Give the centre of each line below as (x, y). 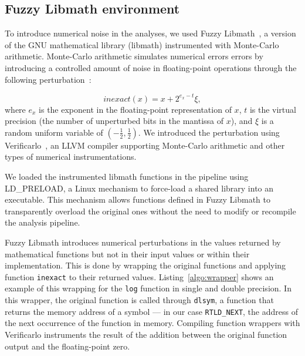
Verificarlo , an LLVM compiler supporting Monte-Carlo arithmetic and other (145, 145)
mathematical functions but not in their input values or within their (127, 253)
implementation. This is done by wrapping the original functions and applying (145, 265)
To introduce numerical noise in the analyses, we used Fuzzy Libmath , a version (150, 33)
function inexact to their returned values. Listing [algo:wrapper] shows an (139, 276)
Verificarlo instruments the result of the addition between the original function (146, 335)
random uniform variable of (54, 132)
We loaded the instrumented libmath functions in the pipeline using (127, 177)
